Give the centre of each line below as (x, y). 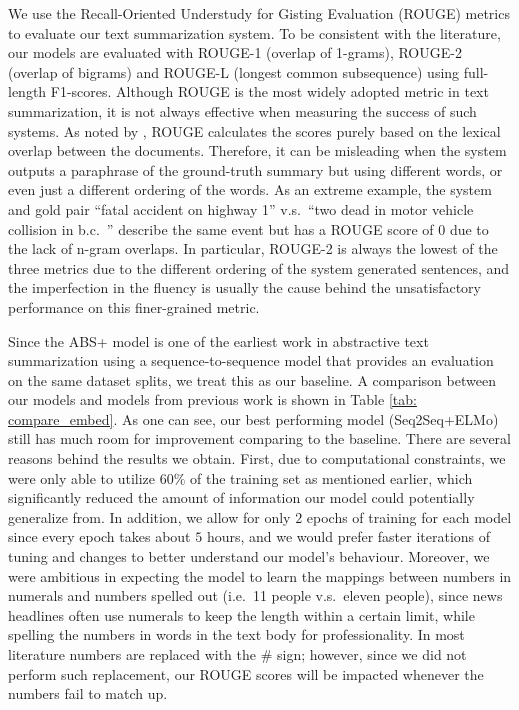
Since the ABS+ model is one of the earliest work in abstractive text (218, 340)
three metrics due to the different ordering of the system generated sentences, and (259, 267)
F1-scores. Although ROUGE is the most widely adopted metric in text (269, 91)
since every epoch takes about (99, 536)
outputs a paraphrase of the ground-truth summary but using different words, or (255, 169)
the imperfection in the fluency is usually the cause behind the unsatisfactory (244, 287)
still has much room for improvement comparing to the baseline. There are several (259, 438)
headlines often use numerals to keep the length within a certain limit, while (241, 614)
